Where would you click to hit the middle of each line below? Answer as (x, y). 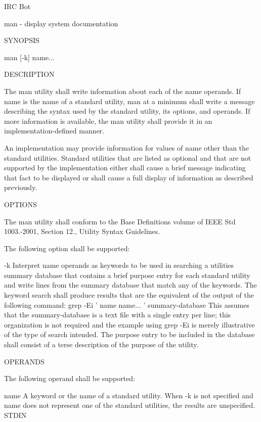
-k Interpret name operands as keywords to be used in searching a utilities (119, 265)
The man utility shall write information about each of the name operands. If (123, 91)
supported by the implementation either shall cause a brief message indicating (125, 168)
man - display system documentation (61, 23)
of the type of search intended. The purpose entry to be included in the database (129, 334)
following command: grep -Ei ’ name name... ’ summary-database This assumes (127, 304)
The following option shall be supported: (67, 248)
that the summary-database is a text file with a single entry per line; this (118, 315)
